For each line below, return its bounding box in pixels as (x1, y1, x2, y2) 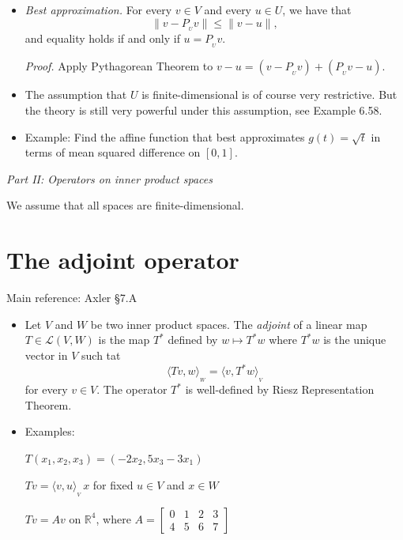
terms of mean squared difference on (24, 144, 201, 160)
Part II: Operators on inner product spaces (6, 170, 213, 187)
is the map (98, 331, 150, 348)
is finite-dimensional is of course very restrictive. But (141, 86, 397, 103)
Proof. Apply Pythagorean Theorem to (24, 58, 213, 74)
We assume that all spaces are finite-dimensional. (6, 197, 244, 213)
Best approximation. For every (24, 2, 172, 17)
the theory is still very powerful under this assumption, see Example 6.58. (24, 101, 382, 118)
